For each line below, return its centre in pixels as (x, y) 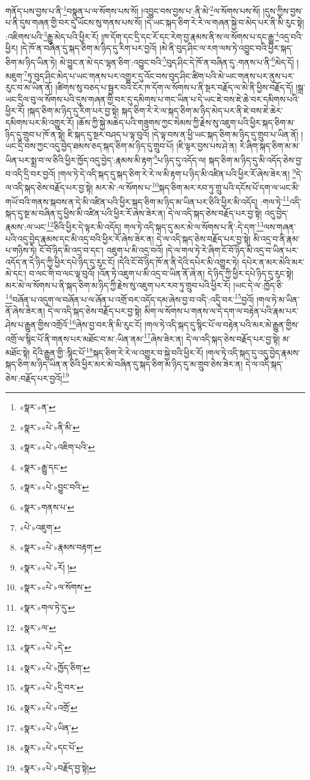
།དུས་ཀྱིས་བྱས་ (283, 10)
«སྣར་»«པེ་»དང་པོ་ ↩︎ (51, 747)
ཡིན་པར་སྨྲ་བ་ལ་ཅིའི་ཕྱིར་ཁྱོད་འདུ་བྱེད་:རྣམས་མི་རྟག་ (80, 160)
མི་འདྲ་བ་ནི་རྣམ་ (276, 238)
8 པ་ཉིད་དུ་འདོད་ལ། (180, 159)
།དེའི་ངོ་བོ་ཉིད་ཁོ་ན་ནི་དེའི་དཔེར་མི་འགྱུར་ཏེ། (178, 261)
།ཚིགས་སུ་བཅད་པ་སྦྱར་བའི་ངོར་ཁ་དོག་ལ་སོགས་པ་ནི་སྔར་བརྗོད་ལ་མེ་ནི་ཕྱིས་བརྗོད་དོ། (174, 87)
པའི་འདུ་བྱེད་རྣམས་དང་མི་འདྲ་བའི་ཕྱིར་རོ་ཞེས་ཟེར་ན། (80, 238)
